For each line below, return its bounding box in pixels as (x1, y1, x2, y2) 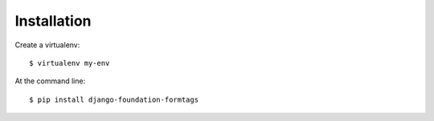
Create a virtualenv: (14, 40, 80, 50)
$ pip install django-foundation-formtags (29, 95, 199, 104)
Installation (14, 12, 92, 30)
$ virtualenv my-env (29, 58, 110, 67)
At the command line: (14, 76, 86, 86)
